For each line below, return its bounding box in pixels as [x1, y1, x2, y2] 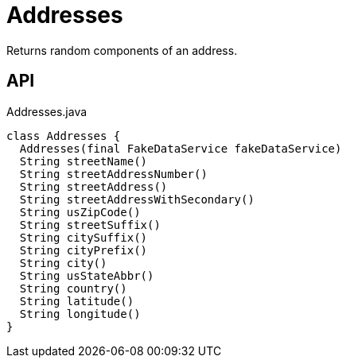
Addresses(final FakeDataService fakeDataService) [19, 141, 342, 155]
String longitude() [19, 307, 141, 320]
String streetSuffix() [19, 218, 161, 231]
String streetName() [19, 154, 148, 168]
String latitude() [19, 294, 134, 308]
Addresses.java [6, 104, 87, 118]
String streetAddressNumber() [19, 167, 208, 180]
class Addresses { [6, 129, 121, 142]
